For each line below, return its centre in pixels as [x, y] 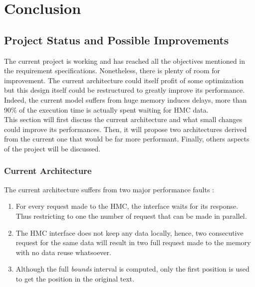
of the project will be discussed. [52, 148]
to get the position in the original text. [75, 278]
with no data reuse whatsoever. [63, 252]
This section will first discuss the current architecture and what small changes [123, 119]
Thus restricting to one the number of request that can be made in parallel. [131, 215]
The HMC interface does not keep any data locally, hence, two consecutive [129, 232]
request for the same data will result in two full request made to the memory [133, 242]
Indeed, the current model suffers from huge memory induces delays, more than [126, 99]
